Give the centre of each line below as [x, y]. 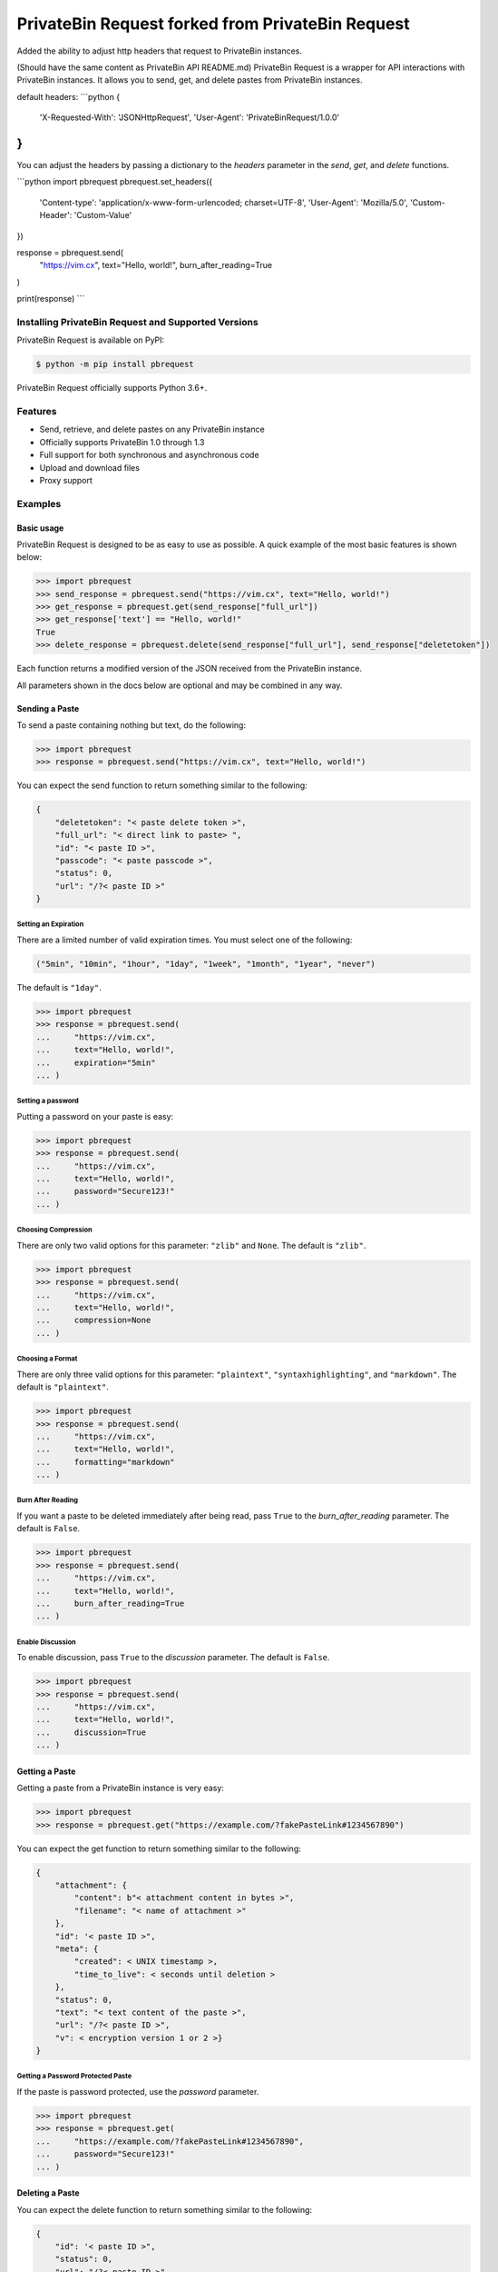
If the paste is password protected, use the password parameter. [138, 2092]
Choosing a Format [47, 1359]
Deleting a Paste [49, 2193]
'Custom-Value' [103, 215]
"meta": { [77, 1948]
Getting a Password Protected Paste [74, 2077]
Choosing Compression [54, 1230]
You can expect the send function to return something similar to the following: [162, 785]
